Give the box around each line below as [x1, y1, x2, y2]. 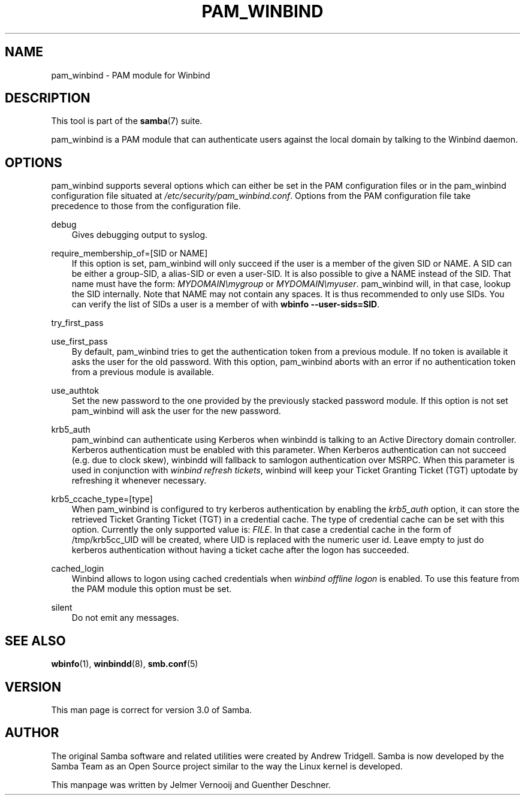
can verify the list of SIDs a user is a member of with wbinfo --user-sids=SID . [71, 299, 380, 310]
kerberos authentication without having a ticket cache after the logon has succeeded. [71, 545, 409, 556]
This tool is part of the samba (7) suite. [51, 116, 203, 126]
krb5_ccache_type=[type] [51, 494, 153, 505]
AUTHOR [5, 725, 59, 741]
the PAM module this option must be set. [71, 584, 232, 594]
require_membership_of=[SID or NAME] [51, 248, 208, 259]
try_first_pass [51, 318, 104, 328]
